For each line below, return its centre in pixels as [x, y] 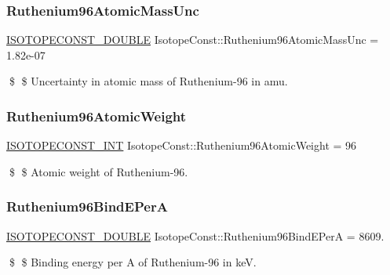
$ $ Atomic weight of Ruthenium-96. [98, 171]
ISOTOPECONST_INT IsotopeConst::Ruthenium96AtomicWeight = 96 [182, 145]
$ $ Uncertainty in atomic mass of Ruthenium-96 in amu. [148, 81]
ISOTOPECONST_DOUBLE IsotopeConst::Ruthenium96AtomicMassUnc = [193, 40]
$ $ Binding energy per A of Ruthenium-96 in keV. [133, 262]
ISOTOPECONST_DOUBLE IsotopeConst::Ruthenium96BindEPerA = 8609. [195, 235]
